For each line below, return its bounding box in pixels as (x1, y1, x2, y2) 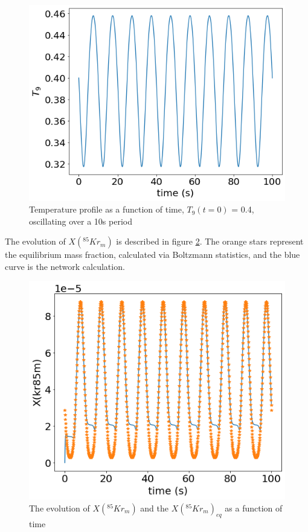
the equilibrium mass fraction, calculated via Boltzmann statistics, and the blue (5, 248, 300, 261)
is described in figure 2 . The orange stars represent (116, 235, 304, 248)
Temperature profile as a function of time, (29, 203, 184, 216)
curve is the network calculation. (5, 260, 125, 272)
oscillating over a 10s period (29, 214, 132, 227)
